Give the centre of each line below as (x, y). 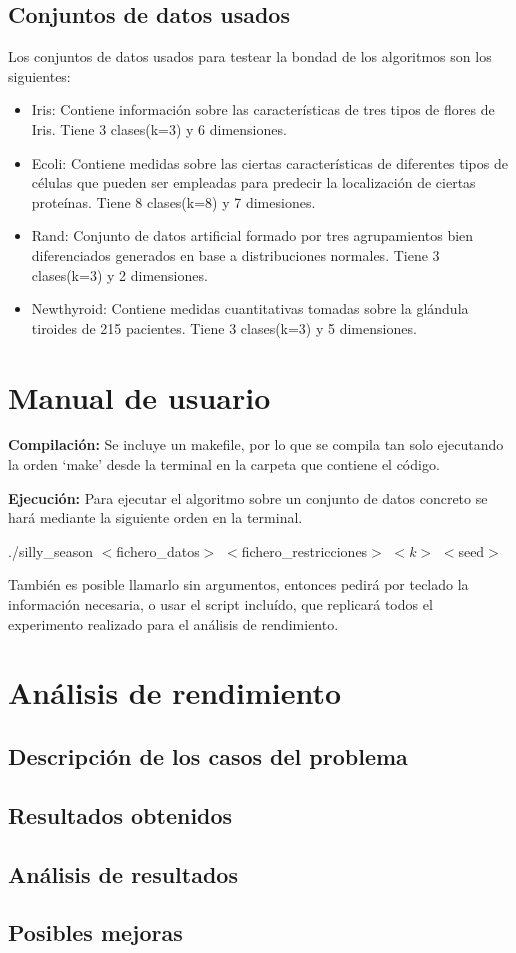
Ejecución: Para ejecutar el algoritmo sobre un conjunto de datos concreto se (248, 497)
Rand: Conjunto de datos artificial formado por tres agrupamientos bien (252, 235)
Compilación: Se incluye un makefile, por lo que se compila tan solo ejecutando (256, 444)
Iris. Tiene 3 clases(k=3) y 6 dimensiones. (159, 128)
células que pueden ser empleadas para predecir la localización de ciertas (253, 182)
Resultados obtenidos (120, 814)
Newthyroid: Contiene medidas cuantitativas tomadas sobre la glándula (250, 308)
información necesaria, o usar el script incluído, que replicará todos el (220, 604)
